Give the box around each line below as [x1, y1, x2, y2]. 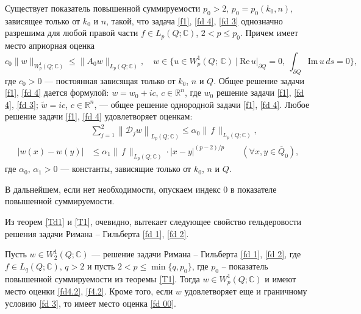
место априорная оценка [5, 39, 95, 52]
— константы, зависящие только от [60, 162, 191, 175]
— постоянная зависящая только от [45, 74, 176, 87]
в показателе [230, 182, 277, 195]
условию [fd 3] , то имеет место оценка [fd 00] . [5, 296, 176, 309]
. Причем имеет [240, 26, 298, 39]
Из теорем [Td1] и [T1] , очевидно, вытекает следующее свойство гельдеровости [5, 215, 302, 227]
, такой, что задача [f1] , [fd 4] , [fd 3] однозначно [106, 14, 283, 27]
